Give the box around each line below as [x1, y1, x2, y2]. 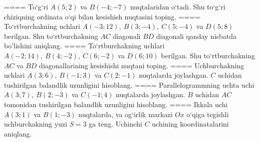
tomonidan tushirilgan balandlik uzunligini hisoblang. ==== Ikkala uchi [4, 99, 228, 109]
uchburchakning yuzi [4, 119, 67, 129]
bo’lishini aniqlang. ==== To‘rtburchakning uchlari [4, 40, 165, 51]
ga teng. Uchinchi [89, 119, 142, 129]
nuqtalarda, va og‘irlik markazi [78, 109, 173, 119]
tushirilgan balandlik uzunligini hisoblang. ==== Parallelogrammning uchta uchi [4, 79, 255, 90]
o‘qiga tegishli [186, 109, 229, 119]
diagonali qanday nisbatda [156, 30, 237, 41]
